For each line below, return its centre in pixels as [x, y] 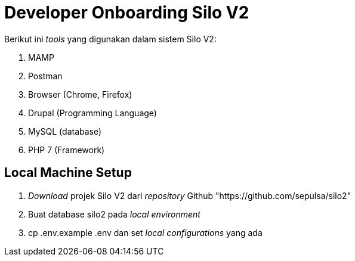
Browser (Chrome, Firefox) [80, 94]
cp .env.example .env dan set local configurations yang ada [145, 232]
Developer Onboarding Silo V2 [127, 13]
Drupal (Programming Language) [92, 113]
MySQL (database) [65, 131]
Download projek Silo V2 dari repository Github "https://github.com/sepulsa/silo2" [190, 195]
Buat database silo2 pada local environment [114, 214]
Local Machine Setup [68, 173]
